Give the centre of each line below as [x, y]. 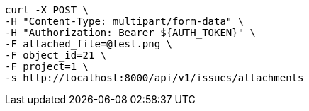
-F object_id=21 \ [56, 55]
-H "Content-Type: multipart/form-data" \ [125, 21]
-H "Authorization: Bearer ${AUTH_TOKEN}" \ [131, 33]
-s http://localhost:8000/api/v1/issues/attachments [154, 78]
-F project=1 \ [47, 66]
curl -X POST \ [47, 10]
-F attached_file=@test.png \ [89, 44]
